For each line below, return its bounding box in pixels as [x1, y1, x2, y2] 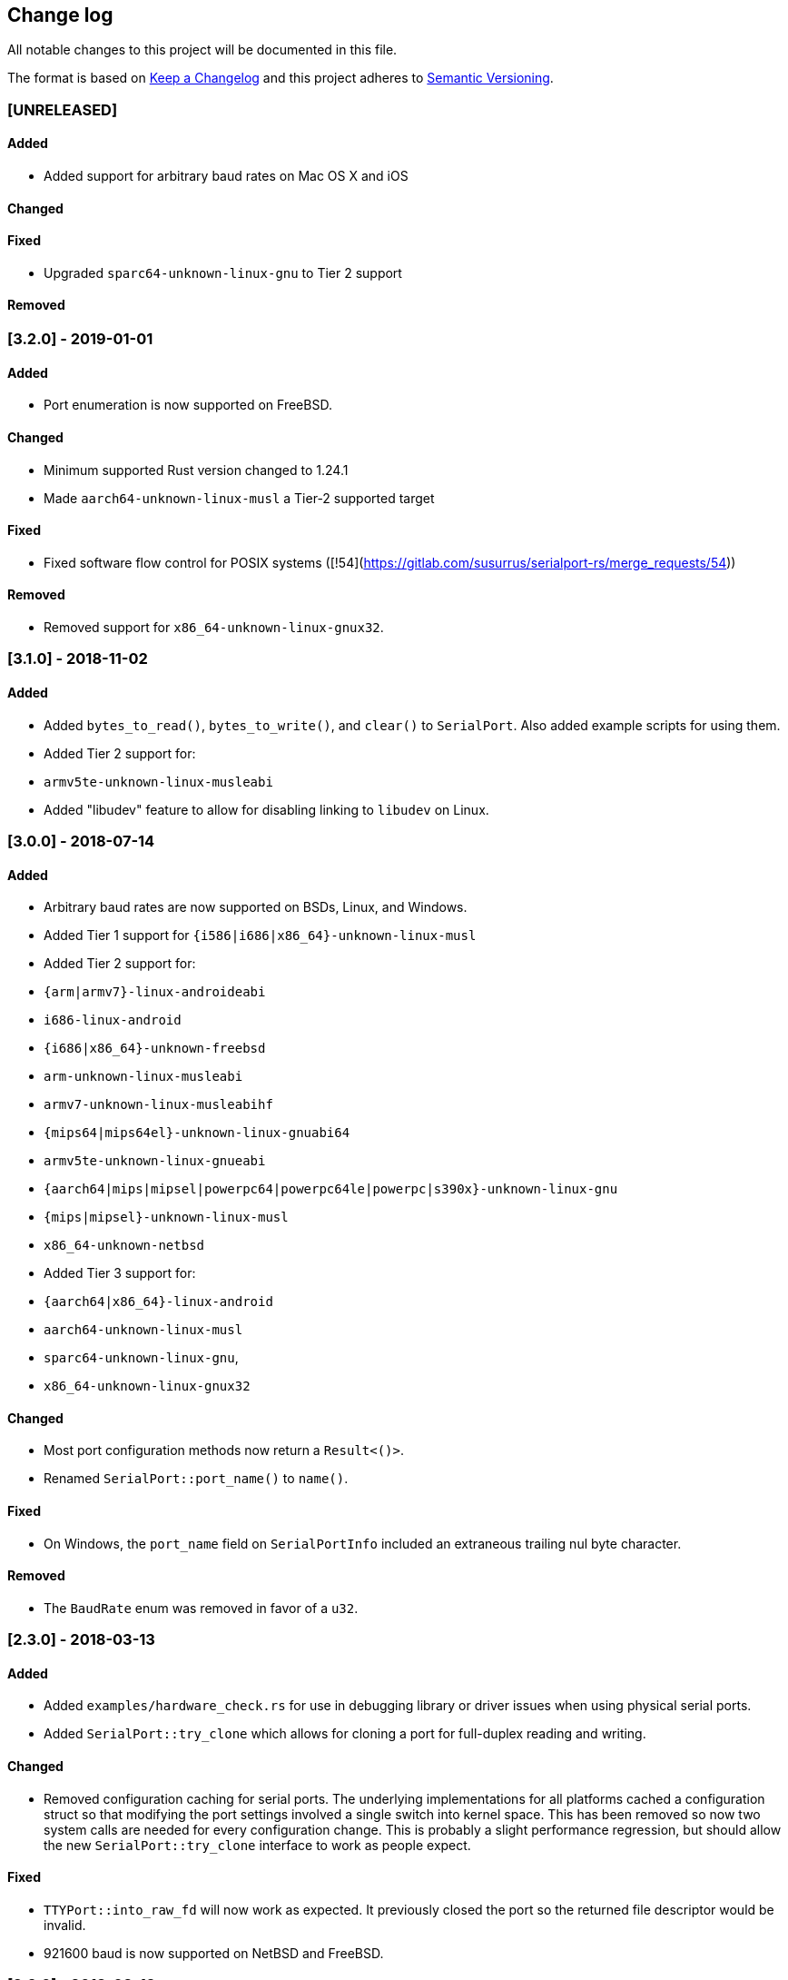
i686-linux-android [44, 1013, 182, 1028]
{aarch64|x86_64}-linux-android [44, 1294, 273, 1310]
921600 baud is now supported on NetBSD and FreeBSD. [44, 1945, 384, 1961]
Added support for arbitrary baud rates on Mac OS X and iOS [44, 168, 409, 184]
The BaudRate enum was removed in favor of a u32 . [44, 1599, 359, 1616]
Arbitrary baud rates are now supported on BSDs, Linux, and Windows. [44, 899, 468, 916]
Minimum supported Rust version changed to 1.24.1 [44, 461, 349, 478]
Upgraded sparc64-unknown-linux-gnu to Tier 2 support [44, 264, 402, 281]
